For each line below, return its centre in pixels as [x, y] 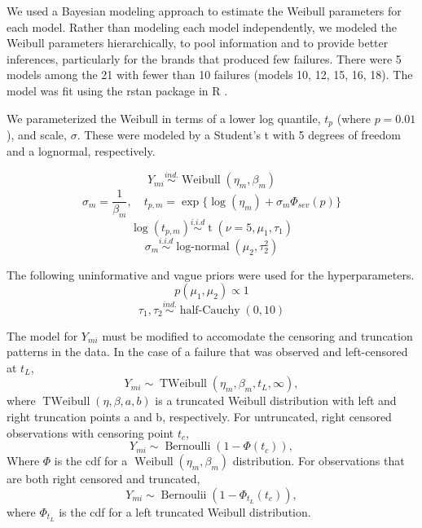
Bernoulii [184, 495]
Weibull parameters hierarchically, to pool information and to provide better [198, 43]
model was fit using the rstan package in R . [117, 90]
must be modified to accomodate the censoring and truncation [257, 335]
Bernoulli [188, 447]
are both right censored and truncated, [103, 479]
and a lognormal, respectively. [81, 150]
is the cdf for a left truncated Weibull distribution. [185, 511]
